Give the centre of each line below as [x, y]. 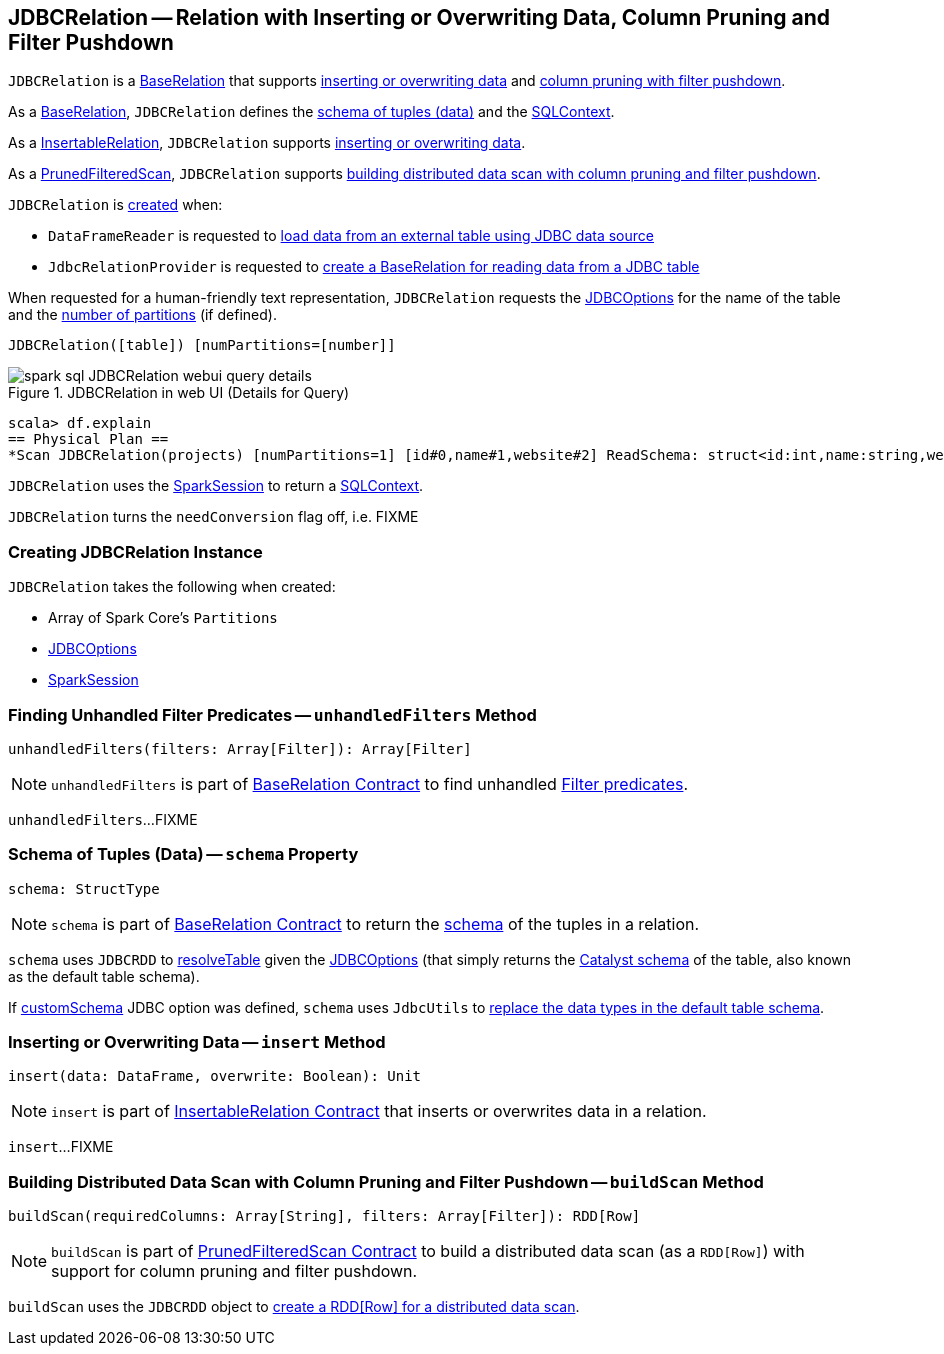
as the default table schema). [104, 976]
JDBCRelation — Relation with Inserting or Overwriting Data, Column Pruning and [419, 17]
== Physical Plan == [88, 439]
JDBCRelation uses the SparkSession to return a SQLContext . [216, 486]
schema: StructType [84, 888]
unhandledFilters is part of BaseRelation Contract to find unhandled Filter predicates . [370, 783]
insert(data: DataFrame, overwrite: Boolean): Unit [215, 1076]
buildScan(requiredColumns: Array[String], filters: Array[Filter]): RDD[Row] [324, 1216]
